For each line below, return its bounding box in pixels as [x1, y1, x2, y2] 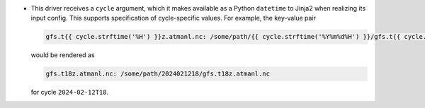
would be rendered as [30, 51, 95, 59]
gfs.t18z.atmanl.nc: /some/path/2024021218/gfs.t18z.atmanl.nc [45, 70, 271, 78]
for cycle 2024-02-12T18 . [30, 88, 109, 97]
